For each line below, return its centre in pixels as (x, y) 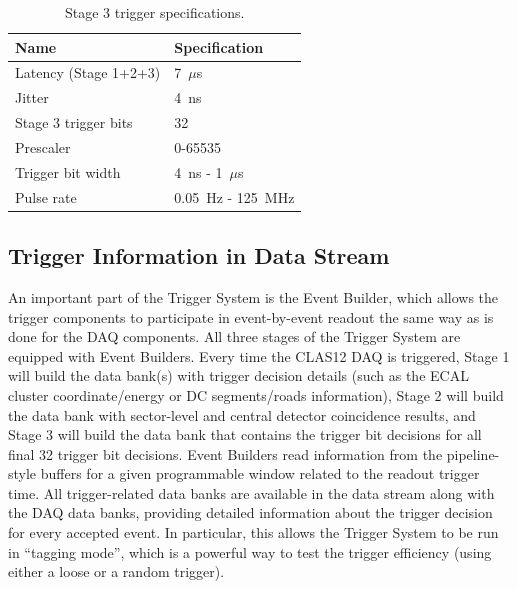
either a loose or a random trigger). (116, 571)
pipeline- (473, 453)
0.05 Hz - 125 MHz (234, 196)
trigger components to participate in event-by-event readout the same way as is (251, 316)
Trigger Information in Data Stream (199, 255)
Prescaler (43, 146)
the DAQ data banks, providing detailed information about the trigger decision (250, 512)
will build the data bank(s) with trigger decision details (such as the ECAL (238, 375)
